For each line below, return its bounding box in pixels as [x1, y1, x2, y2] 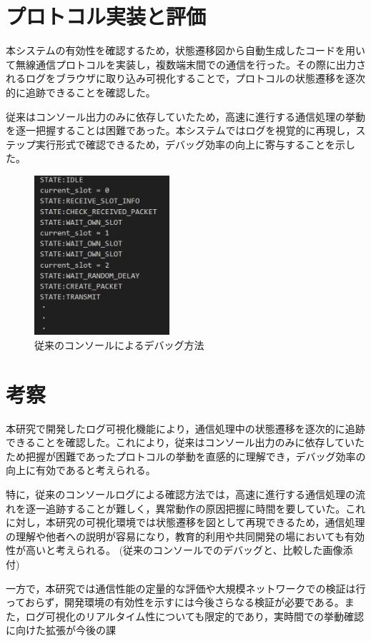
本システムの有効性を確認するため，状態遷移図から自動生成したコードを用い [6, 43, 365, 58]
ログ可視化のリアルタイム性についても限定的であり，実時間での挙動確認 [25, 608, 365, 623]
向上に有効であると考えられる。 [6, 463, 156, 478]
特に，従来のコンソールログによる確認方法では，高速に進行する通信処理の [6, 487, 355, 502]
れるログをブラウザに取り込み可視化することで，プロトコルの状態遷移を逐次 [6, 71, 366, 86]
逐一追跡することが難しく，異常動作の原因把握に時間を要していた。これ [25, 500, 366, 515]
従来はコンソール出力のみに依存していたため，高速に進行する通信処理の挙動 [6, 108, 365, 123]
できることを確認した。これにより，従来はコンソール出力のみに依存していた [6, 435, 365, 450]
